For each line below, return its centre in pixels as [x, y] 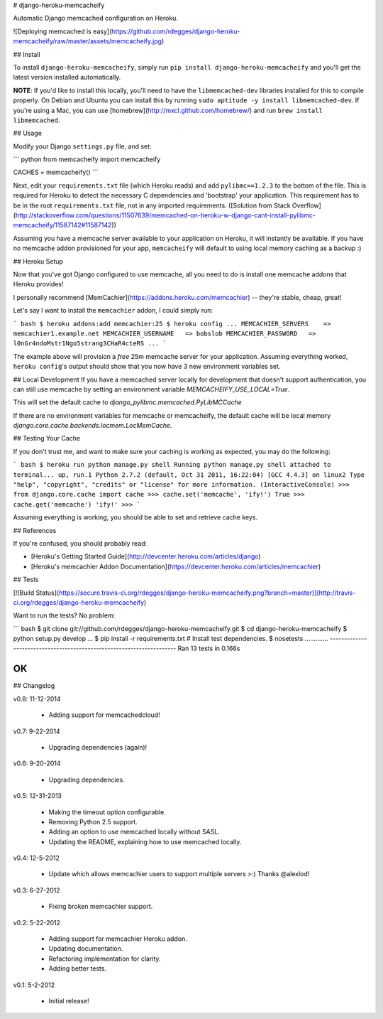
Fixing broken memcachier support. [101, 907]
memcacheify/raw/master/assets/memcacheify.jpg [88, 41]
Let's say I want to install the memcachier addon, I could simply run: [113, 311]
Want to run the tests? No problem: [64, 615]
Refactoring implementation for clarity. [105, 959]
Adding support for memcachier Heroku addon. [118, 939]
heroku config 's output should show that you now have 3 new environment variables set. [147, 367]
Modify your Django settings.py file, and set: [82, 146]
